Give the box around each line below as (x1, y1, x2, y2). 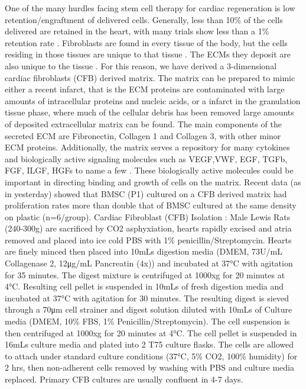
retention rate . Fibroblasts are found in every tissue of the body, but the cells (5, 36, 288, 49)
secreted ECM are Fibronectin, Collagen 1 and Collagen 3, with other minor (5, 129, 281, 142)
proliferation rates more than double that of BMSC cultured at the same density (5, 199, 297, 211)
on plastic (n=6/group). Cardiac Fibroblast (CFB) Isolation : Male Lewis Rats (5, 210, 291, 223)
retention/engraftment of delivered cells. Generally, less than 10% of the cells (5, 13, 283, 25)
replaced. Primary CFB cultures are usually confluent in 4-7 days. (5, 373, 243, 385)
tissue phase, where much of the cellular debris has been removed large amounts (5, 106, 294, 118)
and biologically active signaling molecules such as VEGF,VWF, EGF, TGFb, (5, 152, 288, 165)
